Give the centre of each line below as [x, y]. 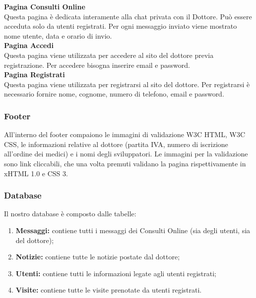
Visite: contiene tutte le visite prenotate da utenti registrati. [109, 290]
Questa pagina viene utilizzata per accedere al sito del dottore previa [109, 55]
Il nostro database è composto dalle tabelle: [70, 214]
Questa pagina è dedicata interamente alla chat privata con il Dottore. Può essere [128, 16]
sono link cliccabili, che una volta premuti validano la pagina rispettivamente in [125, 163]
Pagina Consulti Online [45, 6]
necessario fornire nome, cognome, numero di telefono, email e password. [114, 94]
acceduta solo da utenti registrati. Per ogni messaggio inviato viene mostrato [121, 26]
